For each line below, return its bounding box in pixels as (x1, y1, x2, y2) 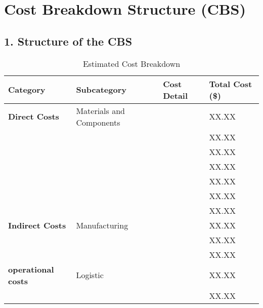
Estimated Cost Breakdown (82, 57, 181, 69)
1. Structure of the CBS (4, 33, 133, 49)
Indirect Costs (8, 219, 66, 231)
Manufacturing (76, 219, 128, 231)
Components (76, 116, 120, 128)
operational (8, 263, 54, 275)
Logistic (76, 269, 104, 281)
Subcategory (76, 84, 126, 96)
